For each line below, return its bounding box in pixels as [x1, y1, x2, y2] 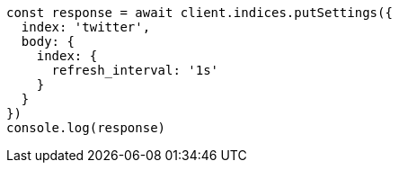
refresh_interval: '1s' [51, 63, 219, 77]
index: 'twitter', [21, 20, 151, 34]
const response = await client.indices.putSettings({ [6, 5, 393, 20]
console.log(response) [6, 121, 166, 135]
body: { [21, 34, 75, 49]
